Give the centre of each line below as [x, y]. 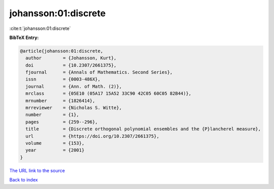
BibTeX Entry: [24, 37]
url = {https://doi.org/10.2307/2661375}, [92, 136]
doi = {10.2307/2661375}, [71, 65]
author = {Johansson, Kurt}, [71, 58]
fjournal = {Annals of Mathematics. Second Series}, [99, 72]
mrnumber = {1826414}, [60, 101]
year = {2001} [55, 150]
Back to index [24, 180]
